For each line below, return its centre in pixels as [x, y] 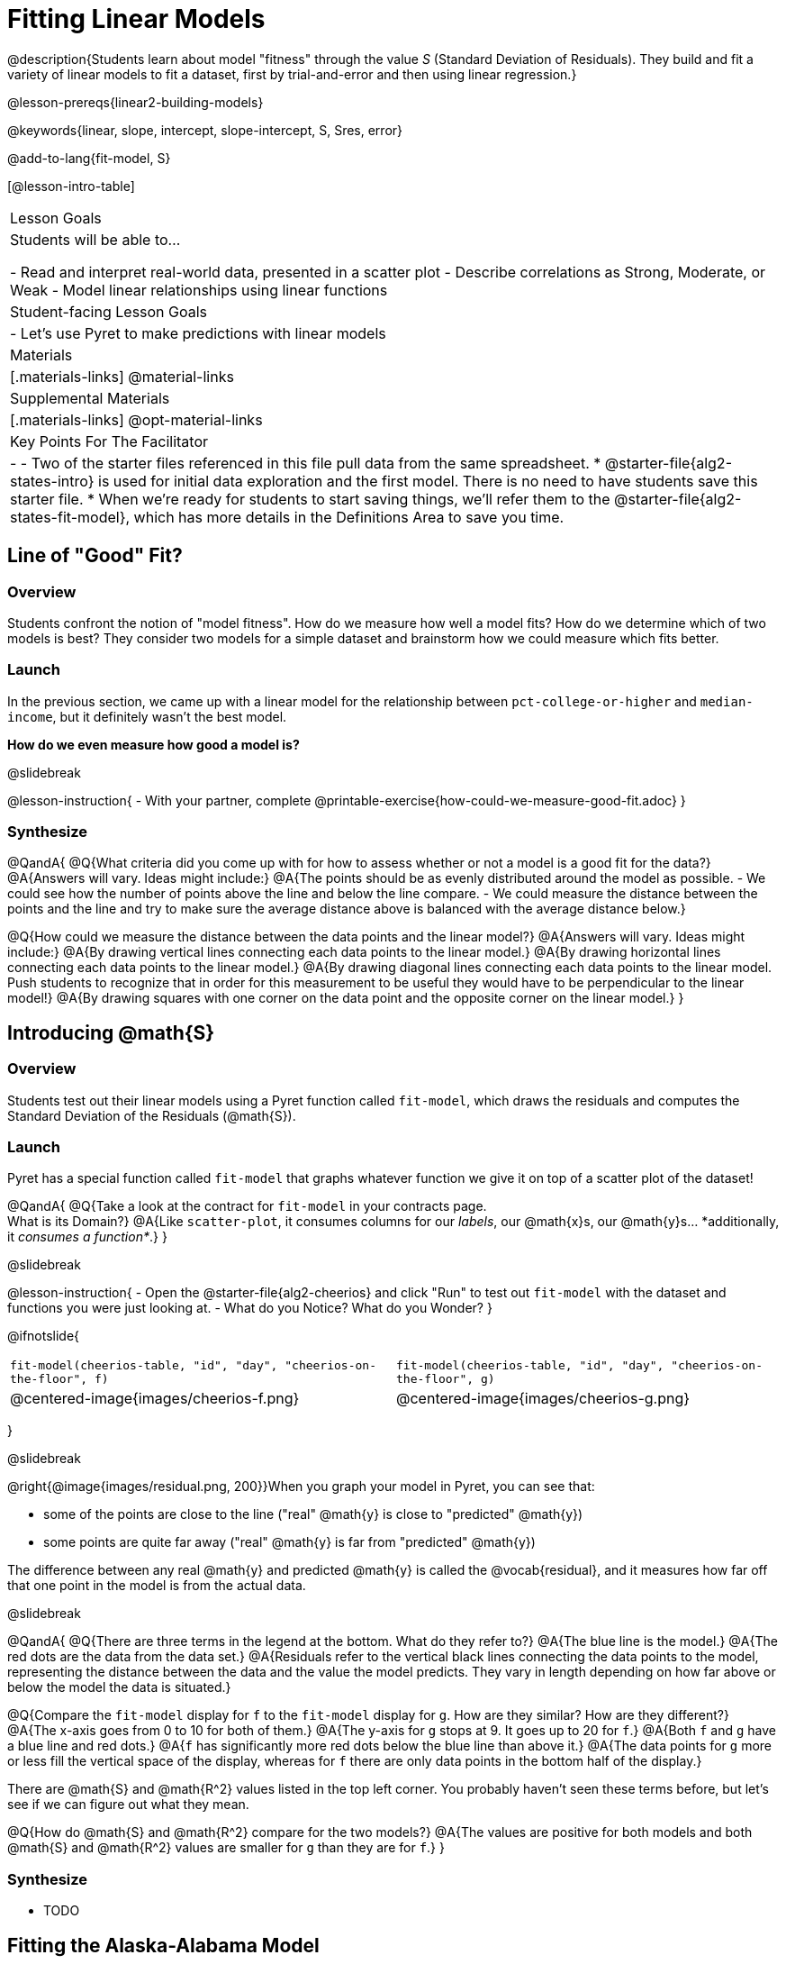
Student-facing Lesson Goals [109, 311]
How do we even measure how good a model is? [154, 744]
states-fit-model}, [70, 517]
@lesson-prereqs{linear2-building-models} [136, 102]
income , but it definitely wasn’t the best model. [147, 716]
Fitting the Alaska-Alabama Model [163, 1945]
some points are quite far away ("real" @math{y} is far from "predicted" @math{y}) [289, 1542]
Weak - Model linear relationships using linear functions [199, 290]
